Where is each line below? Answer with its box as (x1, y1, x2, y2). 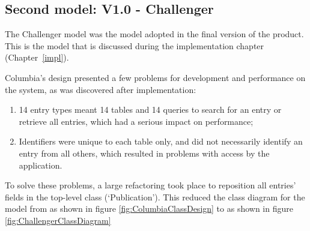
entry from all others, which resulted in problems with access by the (19, 146, 270, 159)
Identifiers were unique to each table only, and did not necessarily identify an (19, 135, 303, 148)
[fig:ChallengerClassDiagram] (5, 214, 111, 226)
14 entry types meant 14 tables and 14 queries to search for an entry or (19, 103, 282, 116)
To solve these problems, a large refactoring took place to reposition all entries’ (5, 179, 296, 191)
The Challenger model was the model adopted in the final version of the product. (5, 28, 304, 40)
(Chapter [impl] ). (5, 51, 69, 64)
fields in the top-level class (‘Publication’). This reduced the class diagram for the (5, 190, 305, 203)
